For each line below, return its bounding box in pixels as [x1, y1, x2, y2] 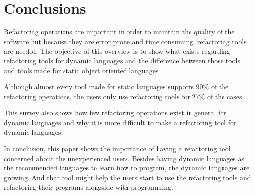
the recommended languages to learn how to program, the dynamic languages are [4, 163, 250, 173]
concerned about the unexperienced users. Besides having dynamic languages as [4, 153, 245, 163]
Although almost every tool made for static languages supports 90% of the [4, 82, 229, 92]
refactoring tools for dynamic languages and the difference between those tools [4, 55, 240, 65]
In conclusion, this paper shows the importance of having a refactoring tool [4, 143, 231, 154]
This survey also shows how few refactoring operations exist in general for [4, 108, 226, 118]
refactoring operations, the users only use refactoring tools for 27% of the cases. [4, 91, 244, 101]
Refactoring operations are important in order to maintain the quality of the [4, 27, 235, 37]
